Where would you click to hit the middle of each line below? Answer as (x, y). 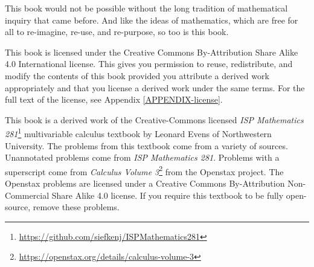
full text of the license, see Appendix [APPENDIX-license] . (114, 99)
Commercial (27, 195)
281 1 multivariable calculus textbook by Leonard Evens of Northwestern (138, 133)
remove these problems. (76, 207)
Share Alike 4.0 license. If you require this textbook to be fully (168, 195)
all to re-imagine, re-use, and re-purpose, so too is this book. (117, 32)
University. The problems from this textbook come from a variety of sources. (146, 145)
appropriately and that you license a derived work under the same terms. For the (155, 87)
